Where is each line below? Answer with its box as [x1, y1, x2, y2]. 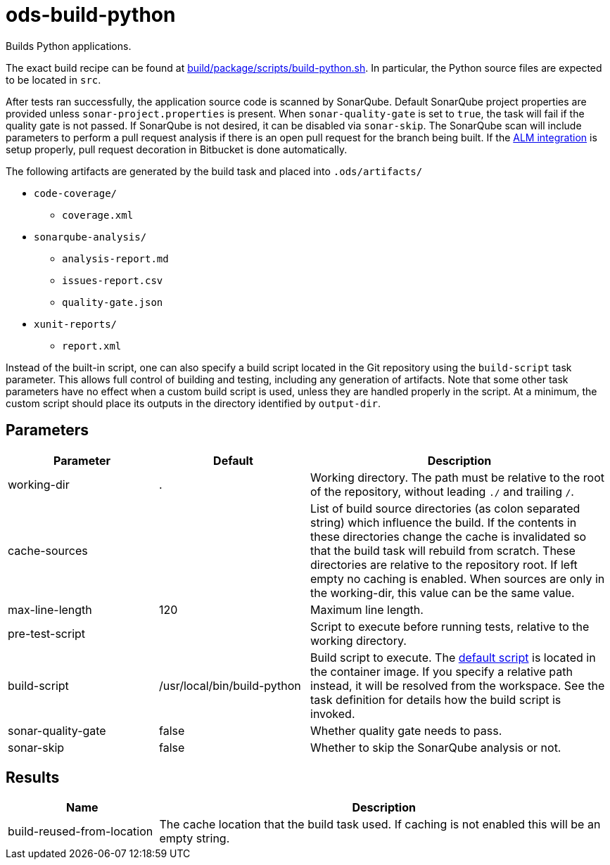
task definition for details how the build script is [310, 692, 561, 707]
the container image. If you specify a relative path [310, 664, 573, 679]
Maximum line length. [310, 602, 424, 617]
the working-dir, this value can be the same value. [310, 585, 575, 600]
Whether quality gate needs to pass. [310, 723, 502, 738]
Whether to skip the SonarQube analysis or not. [310, 740, 561, 755]
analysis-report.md [62, 252, 169, 264]
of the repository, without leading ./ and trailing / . [310, 484, 574, 499]
